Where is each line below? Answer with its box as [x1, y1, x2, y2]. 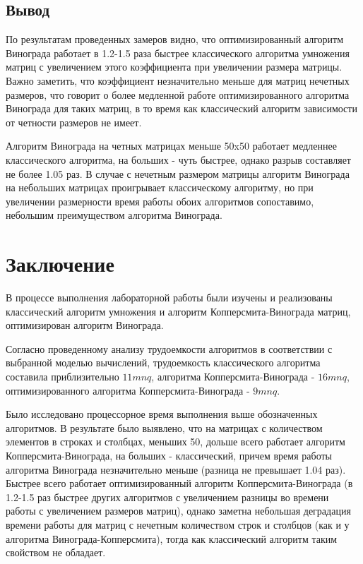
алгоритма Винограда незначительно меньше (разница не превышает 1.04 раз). [6, 462, 346, 476]
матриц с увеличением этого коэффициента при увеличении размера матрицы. [6, 59, 343, 74]
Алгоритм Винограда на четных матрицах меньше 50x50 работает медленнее [6, 138, 337, 153]
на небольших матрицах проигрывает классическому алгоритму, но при [6, 180, 314, 195]
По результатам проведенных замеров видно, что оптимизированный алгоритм [6, 32, 344, 47]
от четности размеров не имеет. [6, 114, 142, 129]
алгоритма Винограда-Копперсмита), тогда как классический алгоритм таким [6, 531, 338, 546]
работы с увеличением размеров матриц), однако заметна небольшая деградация [6, 503, 351, 518]
